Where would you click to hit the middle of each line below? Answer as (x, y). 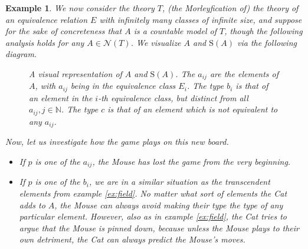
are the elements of (244, 73)
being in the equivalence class (123, 86)
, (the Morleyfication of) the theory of (230, 8)
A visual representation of (76, 73)
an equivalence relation (47, 19)
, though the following (263, 31)
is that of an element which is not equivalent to (193, 109)
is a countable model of (175, 31)
